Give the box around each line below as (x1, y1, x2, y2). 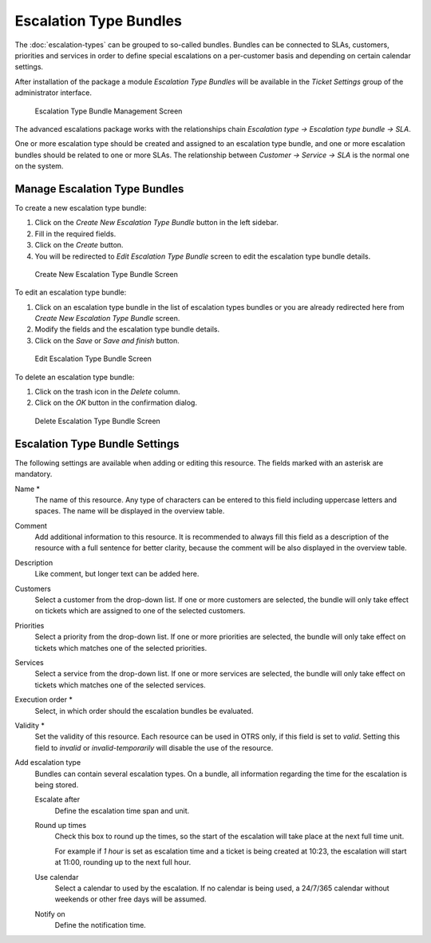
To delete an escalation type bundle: (14, 372, 135, 382)
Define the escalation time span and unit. (54, 806, 190, 815)
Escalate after (34, 794, 81, 804)
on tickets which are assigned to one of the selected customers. (34, 606, 246, 616)
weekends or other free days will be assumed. (54, 894, 207, 904)
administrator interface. (14, 88, 92, 97)
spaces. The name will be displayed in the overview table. (34, 506, 225, 516)
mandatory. (14, 470, 53, 479)
